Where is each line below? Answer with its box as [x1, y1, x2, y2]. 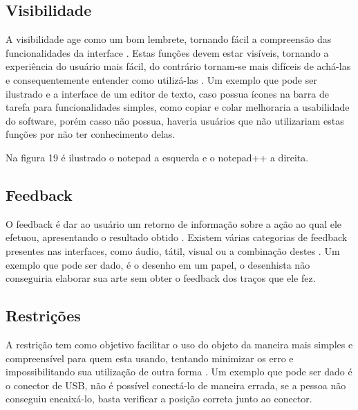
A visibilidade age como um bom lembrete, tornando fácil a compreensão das [6, 32, 332, 46]
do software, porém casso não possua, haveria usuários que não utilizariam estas [6, 113, 344, 127]
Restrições [6, 305, 81, 326]
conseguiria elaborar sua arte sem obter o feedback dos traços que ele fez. [6, 271, 316, 285]
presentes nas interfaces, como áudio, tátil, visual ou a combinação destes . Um [6, 243, 340, 258]
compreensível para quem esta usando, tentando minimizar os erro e [6, 350, 294, 365]
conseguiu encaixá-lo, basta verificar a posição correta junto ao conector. [6, 391, 312, 406]
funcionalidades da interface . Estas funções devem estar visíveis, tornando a [6, 45, 329, 60]
